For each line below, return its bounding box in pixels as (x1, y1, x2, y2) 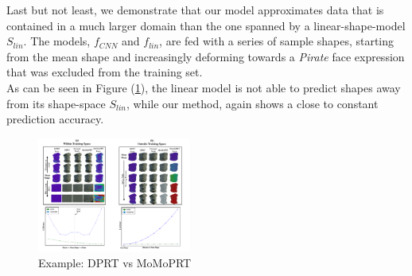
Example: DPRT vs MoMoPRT (38, 255, 192, 271)
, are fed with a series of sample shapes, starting (159, 33, 395, 49)
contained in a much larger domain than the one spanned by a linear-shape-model (6, 17, 406, 33)
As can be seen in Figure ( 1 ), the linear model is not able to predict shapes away (6, 79, 401, 95)
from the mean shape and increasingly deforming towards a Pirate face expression (6, 48, 405, 64)
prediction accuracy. (6, 111, 104, 127)
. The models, (23, 33, 91, 49)
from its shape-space (6, 95, 106, 111)
